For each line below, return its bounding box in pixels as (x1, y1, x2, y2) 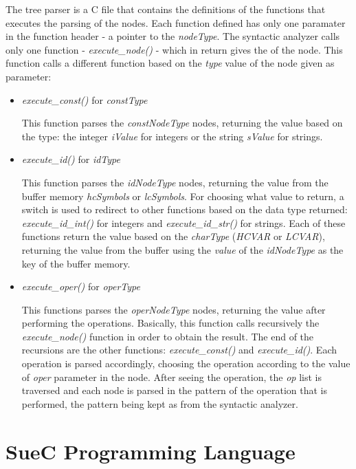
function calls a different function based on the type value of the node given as (5, 56, 335, 70)
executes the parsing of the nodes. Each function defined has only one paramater (5, 15, 346, 30)
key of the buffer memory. (21, 256, 131, 270)
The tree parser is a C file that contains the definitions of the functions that (5, 2, 326, 16)
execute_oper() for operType (21, 279, 140, 294)
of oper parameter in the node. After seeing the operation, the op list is (21, 369, 322, 384)
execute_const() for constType (21, 92, 148, 107)
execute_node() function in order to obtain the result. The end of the (21, 329, 314, 343)
